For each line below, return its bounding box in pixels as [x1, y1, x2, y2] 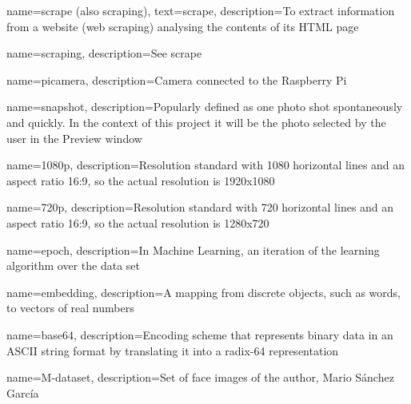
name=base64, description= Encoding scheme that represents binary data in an [6, 326, 393, 343]
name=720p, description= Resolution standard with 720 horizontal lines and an [6, 199, 394, 216]
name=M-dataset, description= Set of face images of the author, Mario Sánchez [6, 369, 394, 386]
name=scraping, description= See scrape [6, 45, 202, 61]
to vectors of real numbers [6, 299, 134, 316]
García [6, 384, 39, 401]
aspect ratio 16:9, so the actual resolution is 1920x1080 [6, 172, 275, 188]
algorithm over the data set [6, 257, 140, 274]
